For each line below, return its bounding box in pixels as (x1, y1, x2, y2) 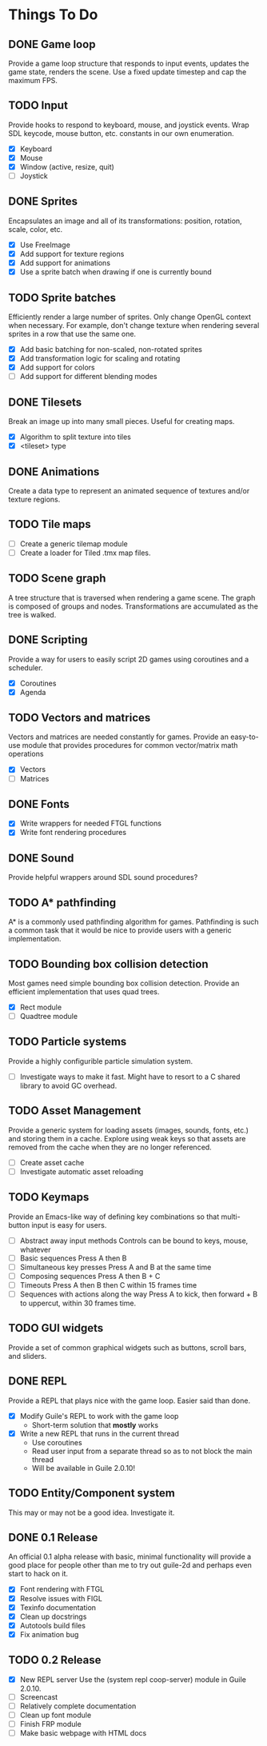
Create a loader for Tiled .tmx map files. (19, 548, 151, 557)
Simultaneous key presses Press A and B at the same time (19, 1262, 212, 1272)
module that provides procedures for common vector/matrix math (22, 741, 238, 750)
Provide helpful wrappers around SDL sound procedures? (8, 873, 198, 882)
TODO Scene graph (8, 572, 106, 585)
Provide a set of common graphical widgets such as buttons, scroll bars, (8, 1342, 246, 1352)
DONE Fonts (8, 797, 70, 811)
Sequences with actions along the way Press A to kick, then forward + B (19, 1289, 258, 1299)
